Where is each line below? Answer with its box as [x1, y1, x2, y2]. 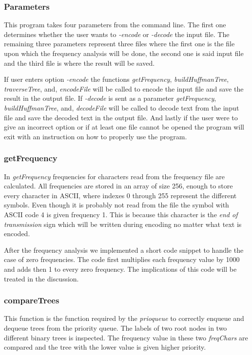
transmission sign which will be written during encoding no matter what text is [4, 219, 242, 229]
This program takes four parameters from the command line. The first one [4, 19, 226, 30]
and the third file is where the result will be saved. [4, 57, 155, 68]
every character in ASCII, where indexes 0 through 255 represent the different [4, 190, 237, 200]
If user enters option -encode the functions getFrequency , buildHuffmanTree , [4, 74, 229, 84]
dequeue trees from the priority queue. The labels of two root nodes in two [4, 322, 227, 333]
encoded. [4, 228, 30, 239]
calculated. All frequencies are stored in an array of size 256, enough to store [4, 181, 233, 191]
